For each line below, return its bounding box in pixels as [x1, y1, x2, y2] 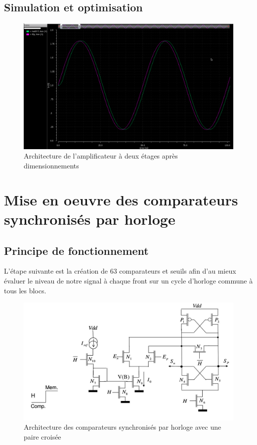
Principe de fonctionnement [4, 243, 149, 258]
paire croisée [24, 431, 61, 442]
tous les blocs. [4, 285, 46, 295]
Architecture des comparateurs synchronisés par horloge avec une [24, 422, 221, 432]
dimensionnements [24, 161, 79, 171]
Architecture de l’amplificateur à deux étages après [24, 151, 178, 161]
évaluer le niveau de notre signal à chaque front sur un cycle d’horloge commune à [4, 275, 253, 285]
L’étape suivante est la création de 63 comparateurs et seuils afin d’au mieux [4, 266, 236, 276]
